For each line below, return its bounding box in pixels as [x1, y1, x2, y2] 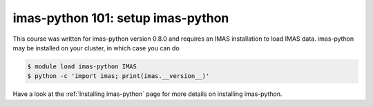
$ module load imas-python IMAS [27, 62, 137, 70]
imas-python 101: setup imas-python [12, 10, 229, 26]
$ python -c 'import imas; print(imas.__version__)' [27, 72, 210, 80]
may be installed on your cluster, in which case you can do [12, 43, 180, 52]
